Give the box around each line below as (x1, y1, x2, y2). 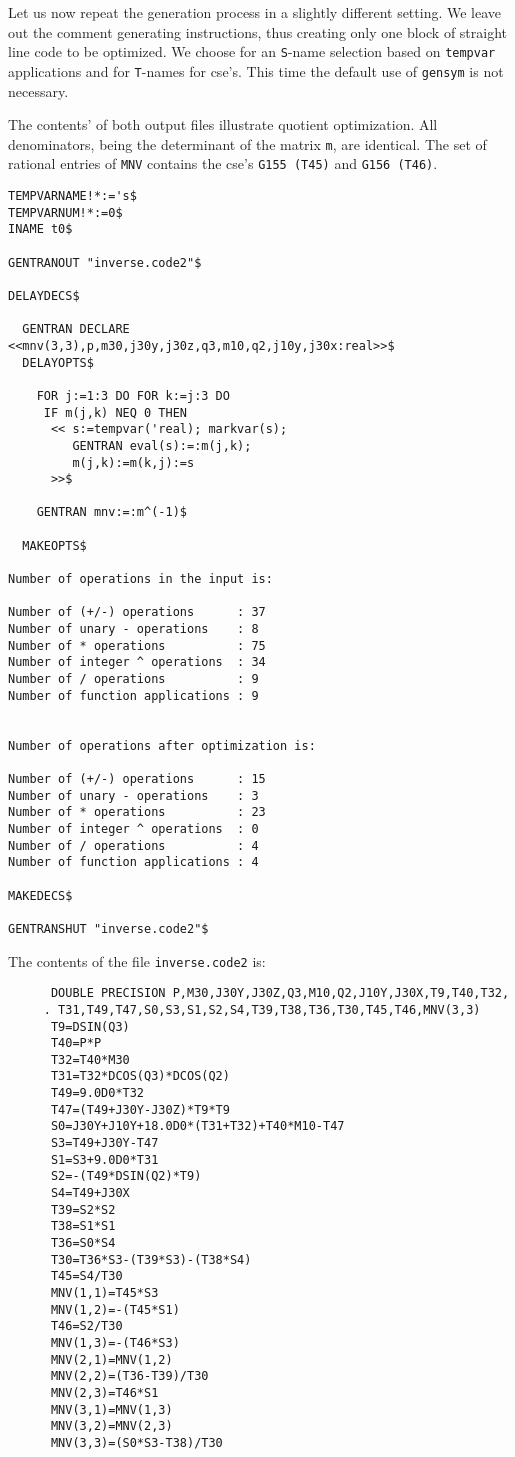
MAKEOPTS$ (22, 538, 87, 553)
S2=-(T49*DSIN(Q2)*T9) (50, 1169, 202, 1184)
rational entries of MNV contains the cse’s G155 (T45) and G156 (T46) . (8, 153, 438, 174)
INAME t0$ (8, 222, 73, 237)
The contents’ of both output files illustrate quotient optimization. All (8, 114, 438, 135)
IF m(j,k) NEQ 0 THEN (43, 405, 187, 420)
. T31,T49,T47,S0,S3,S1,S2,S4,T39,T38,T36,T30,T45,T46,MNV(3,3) (43, 1002, 481, 1017)
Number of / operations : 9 (8, 672, 259, 687)
